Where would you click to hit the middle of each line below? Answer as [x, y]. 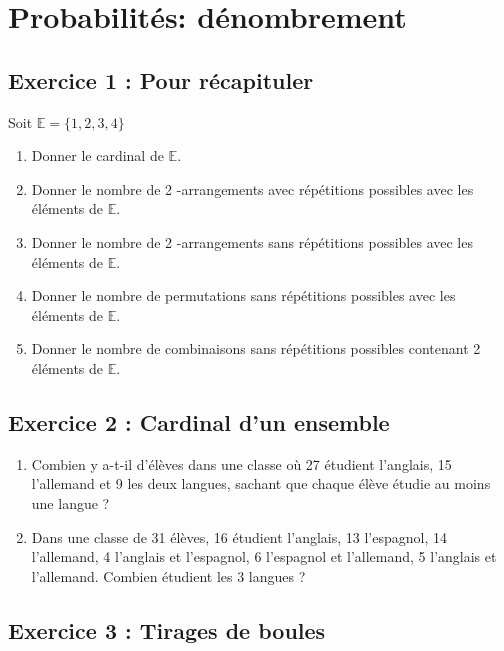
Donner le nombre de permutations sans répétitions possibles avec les [243, 295]
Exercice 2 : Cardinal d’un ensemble [199, 421]
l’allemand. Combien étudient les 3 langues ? [168, 575]
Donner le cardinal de [97, 155]
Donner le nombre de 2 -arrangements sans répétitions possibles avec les [252, 241]
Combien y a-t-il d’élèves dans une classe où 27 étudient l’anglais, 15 [241, 463]
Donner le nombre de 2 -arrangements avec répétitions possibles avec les [252, 188]
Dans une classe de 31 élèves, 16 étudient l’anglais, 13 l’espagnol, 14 [239, 536]
